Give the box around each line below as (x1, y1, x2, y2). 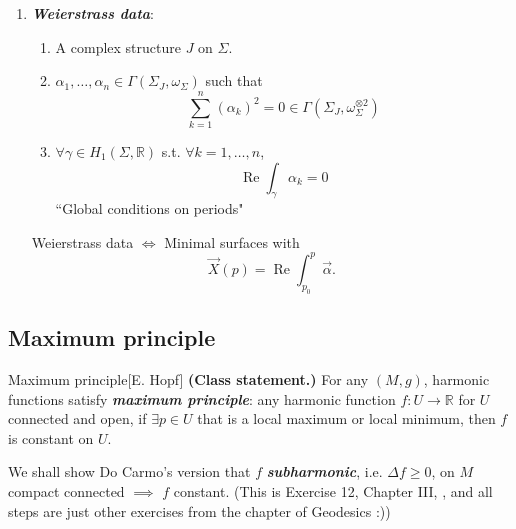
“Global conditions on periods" (55, 198, 244, 219)
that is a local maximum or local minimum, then (197, 408, 496, 429)
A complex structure (55, 36, 181, 57)
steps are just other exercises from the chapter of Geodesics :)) (8, 500, 391, 521)
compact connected (8, 480, 125, 501)
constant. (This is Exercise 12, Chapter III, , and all (173, 480, 493, 501)
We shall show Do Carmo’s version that (8, 461, 251, 482)
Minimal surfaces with (164, 231, 300, 252)
